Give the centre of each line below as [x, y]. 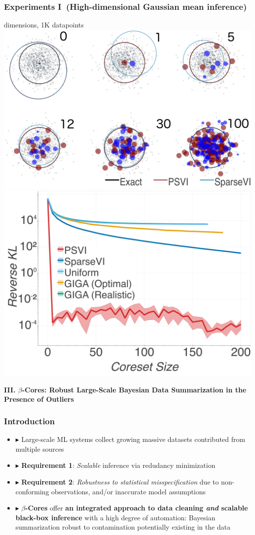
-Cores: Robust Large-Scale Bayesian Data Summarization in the [134, 389]
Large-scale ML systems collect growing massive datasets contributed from [133, 439]
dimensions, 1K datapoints [44, 25]
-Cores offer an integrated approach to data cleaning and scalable [137, 508]
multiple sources [40, 449]
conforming [32, 491]
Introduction [29, 421]
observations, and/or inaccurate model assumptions [128, 491]
